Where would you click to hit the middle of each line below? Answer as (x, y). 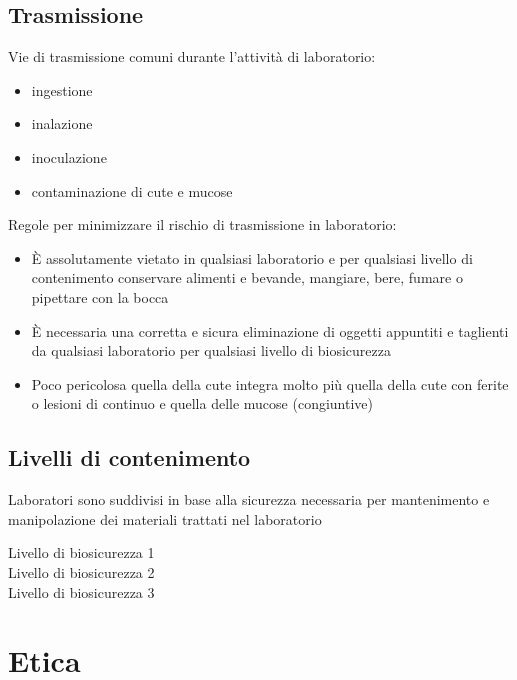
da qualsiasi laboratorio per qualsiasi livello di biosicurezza (211, 350)
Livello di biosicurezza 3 (81, 591)
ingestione (62, 89)
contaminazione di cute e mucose (132, 190)
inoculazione (69, 156)
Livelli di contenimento (129, 457)
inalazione (62, 123)
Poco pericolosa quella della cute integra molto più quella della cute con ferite (270, 383)
